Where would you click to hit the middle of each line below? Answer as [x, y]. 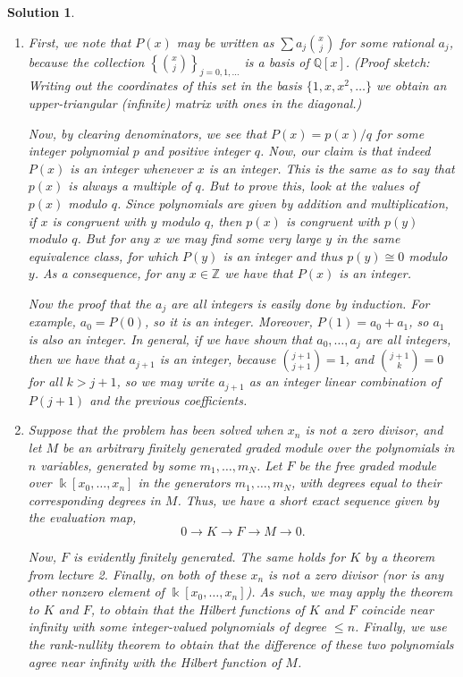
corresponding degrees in [94, 499]
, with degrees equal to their [366, 482]
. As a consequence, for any [109, 273]
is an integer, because [218, 359]
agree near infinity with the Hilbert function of [155, 661]
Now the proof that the [90, 303]
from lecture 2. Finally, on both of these [137, 574]
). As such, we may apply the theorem [349, 592]
